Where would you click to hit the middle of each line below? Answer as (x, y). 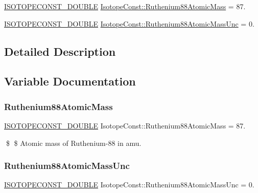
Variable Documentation (70, 81)
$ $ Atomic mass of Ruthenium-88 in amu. (74, 143)
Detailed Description (60, 51)
